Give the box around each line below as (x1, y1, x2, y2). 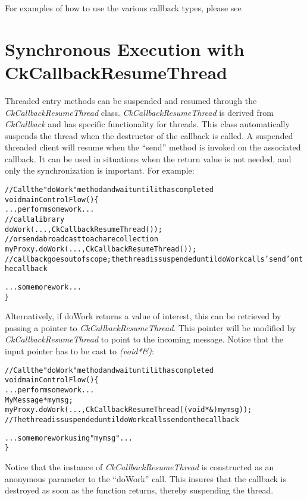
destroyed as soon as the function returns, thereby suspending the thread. (5, 484, 274, 496)
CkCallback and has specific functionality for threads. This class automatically (5, 118, 290, 130)
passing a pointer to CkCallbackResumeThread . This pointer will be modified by (5, 321, 296, 334)
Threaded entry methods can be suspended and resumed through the (5, 94, 257, 106)
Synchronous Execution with (5, 36, 245, 61)
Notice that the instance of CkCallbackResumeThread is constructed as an (5, 460, 274, 473)
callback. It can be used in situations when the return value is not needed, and (5, 152, 292, 165)
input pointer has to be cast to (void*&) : (5, 345, 154, 357)
